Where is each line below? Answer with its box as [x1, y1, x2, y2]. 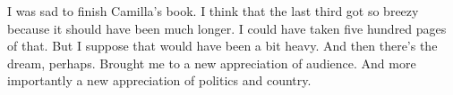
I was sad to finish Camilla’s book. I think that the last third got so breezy [7, 2, 419, 20]
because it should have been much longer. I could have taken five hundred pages [7, 19, 447, 37]
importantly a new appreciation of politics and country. [7, 71, 312, 90]
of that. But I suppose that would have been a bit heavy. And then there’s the [7, 36, 438, 55]
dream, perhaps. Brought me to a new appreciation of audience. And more [7, 53, 416, 72]
